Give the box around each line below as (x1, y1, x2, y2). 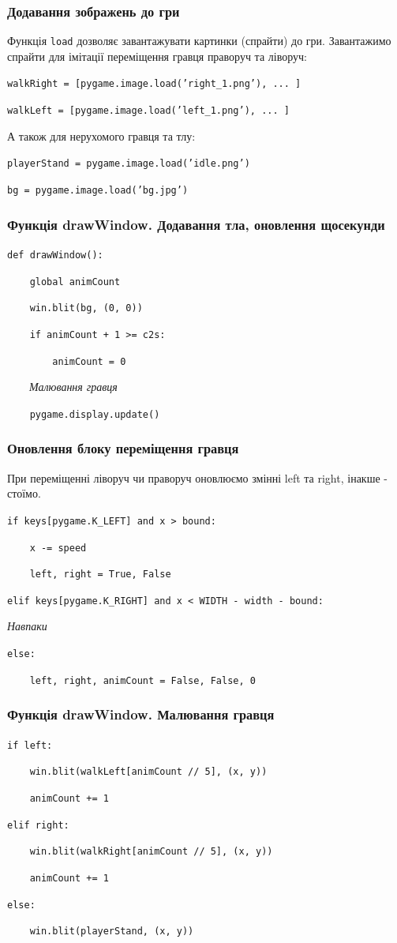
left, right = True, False (29, 569, 171, 580)
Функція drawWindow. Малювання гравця (7, 704, 275, 724)
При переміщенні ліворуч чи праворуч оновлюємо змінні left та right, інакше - (7, 469, 388, 486)
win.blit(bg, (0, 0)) (29, 302, 143, 314)
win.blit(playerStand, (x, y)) (29, 926, 194, 937)
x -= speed (29, 542, 87, 554)
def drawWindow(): (7, 249, 103, 261)
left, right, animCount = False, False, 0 (29, 674, 256, 686)
